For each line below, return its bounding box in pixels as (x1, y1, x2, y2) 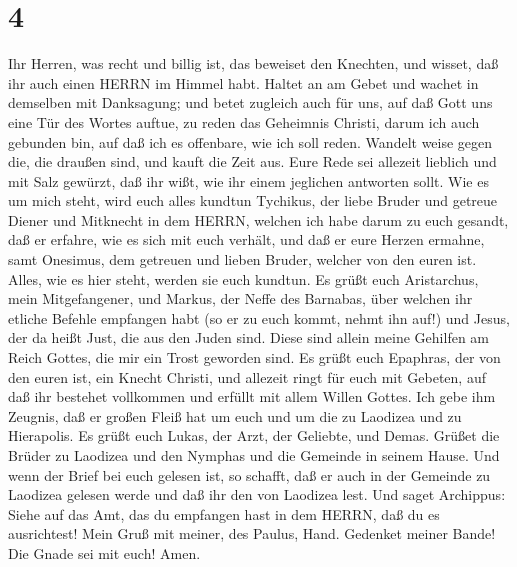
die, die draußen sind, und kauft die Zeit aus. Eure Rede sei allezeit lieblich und (8, 151, 497, 172)
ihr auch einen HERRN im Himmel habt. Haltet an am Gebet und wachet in (8, 72, 479, 93)
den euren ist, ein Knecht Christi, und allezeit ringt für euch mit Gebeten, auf (8, 366, 486, 387)
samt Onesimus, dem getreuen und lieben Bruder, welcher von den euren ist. (8, 249, 477, 270)
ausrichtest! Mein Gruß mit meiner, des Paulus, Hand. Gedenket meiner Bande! (8, 523, 496, 544)
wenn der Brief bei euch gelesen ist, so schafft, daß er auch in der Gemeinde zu (8, 464, 491, 485)
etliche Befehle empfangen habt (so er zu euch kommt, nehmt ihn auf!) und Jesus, (8, 307, 510, 328)
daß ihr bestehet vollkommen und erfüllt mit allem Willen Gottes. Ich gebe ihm (8, 386, 496, 407)
